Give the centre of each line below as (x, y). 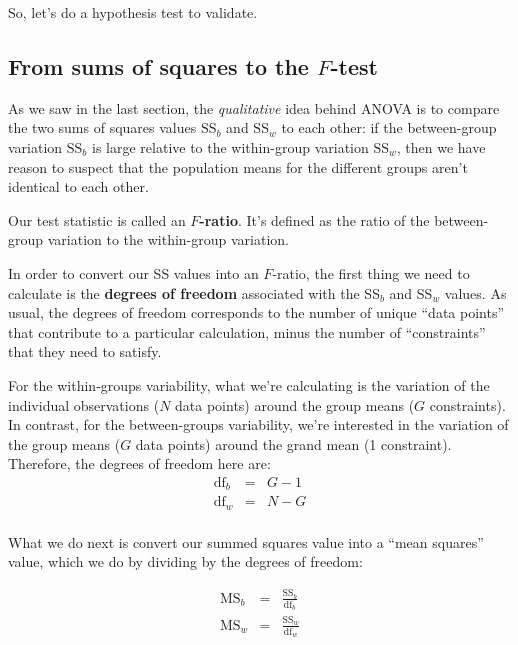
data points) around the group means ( (295, 404)
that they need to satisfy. (85, 351)
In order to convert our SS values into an (133, 272)
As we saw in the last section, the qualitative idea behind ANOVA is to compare (254, 107)
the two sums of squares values (102, 127)
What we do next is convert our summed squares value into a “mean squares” (246, 541)
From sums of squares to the (158, 65)
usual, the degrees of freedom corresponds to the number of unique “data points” (256, 312)
